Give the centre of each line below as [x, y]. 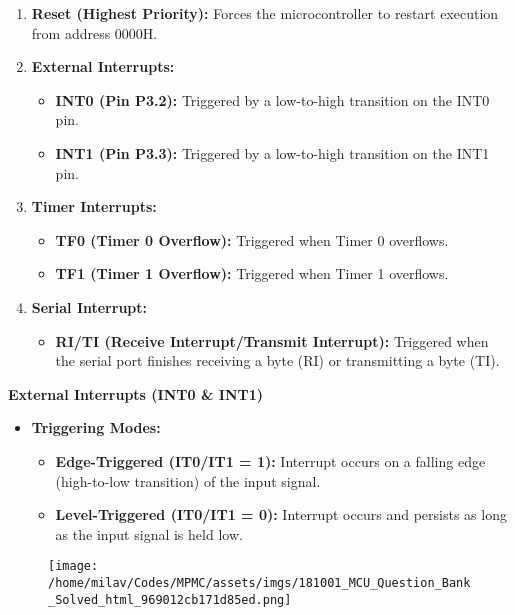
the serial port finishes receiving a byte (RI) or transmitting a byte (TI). [277, 360]
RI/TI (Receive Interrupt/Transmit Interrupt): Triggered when [272, 340]
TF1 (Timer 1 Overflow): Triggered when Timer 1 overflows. [252, 273]
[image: [73, 566]
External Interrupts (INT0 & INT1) [135, 393]
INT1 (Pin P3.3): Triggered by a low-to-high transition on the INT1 [272, 152]
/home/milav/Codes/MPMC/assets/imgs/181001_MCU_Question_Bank [259, 582]
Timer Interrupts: [94, 206]
